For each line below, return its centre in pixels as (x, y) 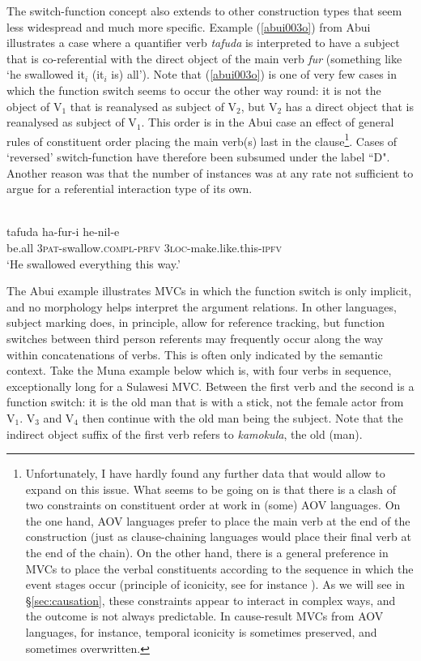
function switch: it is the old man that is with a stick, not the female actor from (205, 402)
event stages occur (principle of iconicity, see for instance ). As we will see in (215, 584)
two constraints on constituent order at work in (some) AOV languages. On (213, 505)
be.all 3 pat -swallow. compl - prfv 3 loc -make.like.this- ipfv (145, 247)
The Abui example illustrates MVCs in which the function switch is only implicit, (209, 291)
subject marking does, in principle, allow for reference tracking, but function (196, 322)
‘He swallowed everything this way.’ (94, 263)
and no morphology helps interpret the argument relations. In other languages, (202, 306)
